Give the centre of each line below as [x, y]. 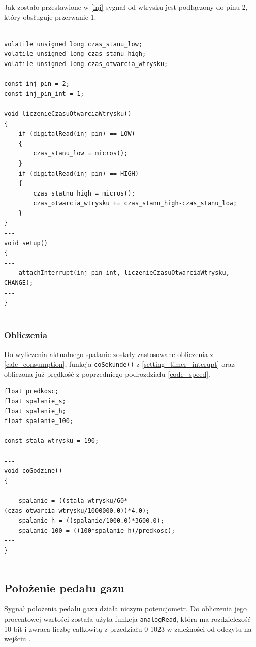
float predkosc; [31, 391]
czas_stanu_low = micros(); [81, 154]
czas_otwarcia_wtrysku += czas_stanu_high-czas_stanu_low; [135, 203]
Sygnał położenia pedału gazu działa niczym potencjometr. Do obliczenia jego [125, 609]
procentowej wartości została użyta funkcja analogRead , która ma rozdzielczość [127, 618]
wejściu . [18, 639]
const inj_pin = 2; [37, 84]
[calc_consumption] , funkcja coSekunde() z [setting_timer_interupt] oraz [119, 364]
